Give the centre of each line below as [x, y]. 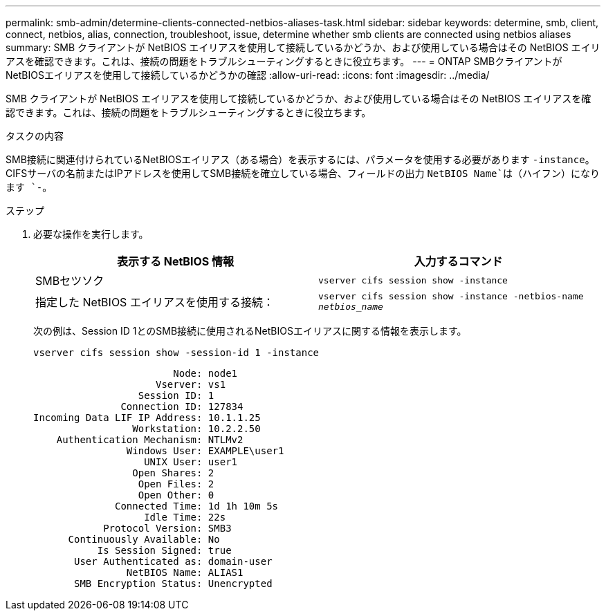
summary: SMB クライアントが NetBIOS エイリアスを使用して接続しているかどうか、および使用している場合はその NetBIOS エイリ [303, 47]
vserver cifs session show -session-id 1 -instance [176, 353]
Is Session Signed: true [164, 550]
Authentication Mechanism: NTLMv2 [150, 440]
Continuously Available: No [144, 539]
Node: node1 [205, 373]
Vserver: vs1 [191, 384]
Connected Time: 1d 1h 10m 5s [197, 506]
